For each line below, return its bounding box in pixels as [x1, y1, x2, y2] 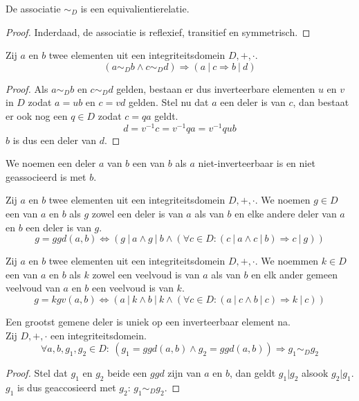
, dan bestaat [293, 95, 349, 109]
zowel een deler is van [91, 206, 183, 221]
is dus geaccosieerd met [17, 380, 116, 394]
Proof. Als [6, 81, 48, 96]
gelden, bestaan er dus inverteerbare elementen [116, 81, 315, 96]
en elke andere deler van [234, 206, 337, 221]
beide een [107, 366, 147, 380]
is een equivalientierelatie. [80, 1, 190, 15]
